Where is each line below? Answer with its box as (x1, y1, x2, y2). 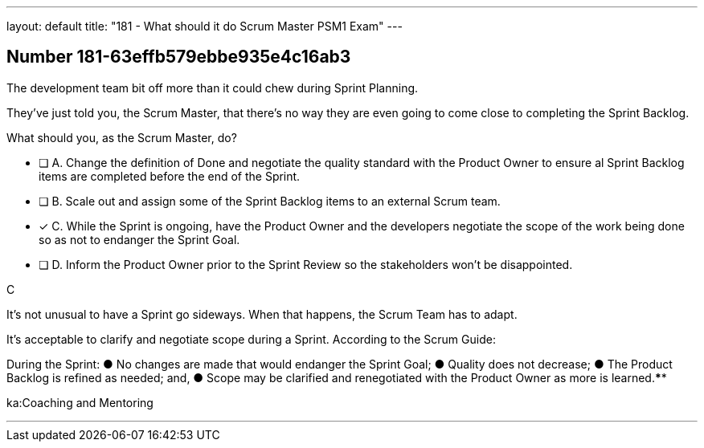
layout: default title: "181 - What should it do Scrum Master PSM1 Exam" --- (6, 19, 403, 33)
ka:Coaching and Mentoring (6, 395, 153, 409)
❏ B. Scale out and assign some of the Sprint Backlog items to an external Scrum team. (39, 193, 501, 208)
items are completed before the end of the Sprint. (39, 169, 301, 183)
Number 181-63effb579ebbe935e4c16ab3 (6, 47, 351, 67)
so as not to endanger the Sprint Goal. (39, 232, 240, 246)
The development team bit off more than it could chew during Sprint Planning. (6, 80, 419, 95)
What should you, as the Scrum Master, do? (6, 130, 237, 145)
